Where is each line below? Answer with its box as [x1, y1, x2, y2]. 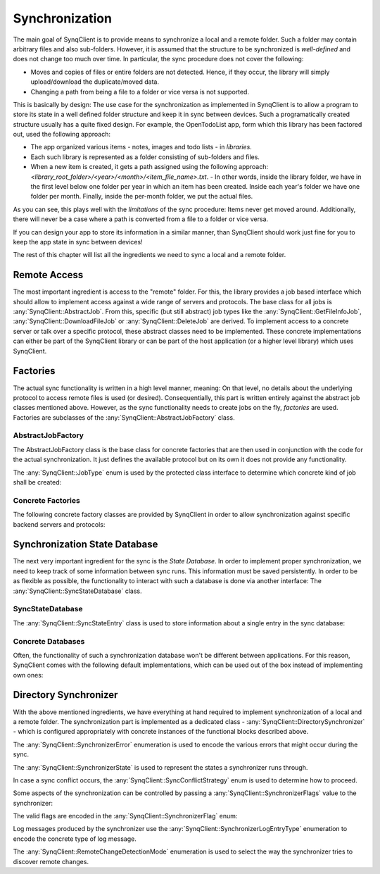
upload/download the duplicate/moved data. [30, 77, 160, 86]
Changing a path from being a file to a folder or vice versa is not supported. [30, 87, 250, 96]
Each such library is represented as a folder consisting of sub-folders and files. [30, 152, 260, 161]
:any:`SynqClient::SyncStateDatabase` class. [13, 587, 142, 595]
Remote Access [13, 269, 84, 281]
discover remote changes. [13, 857, 89, 866]
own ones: [13, 670, 44, 679]
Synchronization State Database [13, 539, 158, 551]
